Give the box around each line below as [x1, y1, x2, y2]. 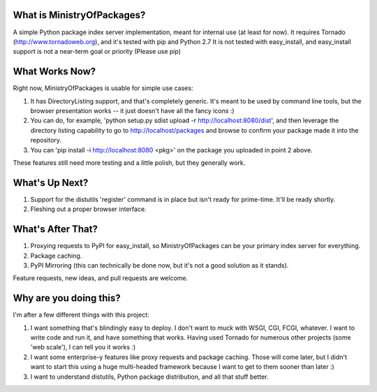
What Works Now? [13, 66, 96, 78]
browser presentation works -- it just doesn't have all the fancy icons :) [30, 106, 235, 115]
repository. [30, 136, 62, 145]
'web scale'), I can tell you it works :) [30, 343, 136, 351]
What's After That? [13, 224, 98, 235]
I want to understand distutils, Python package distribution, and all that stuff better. [30, 372, 269, 381]
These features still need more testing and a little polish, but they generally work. [13, 158, 246, 167]
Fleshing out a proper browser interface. [30, 205, 147, 213]
